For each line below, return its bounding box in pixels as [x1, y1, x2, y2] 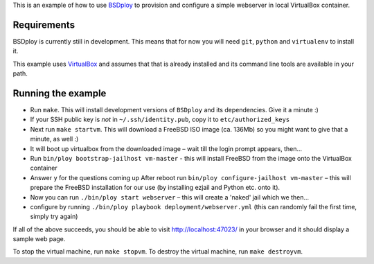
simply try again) [30, 212, 78, 221]
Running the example [12, 87, 107, 99]
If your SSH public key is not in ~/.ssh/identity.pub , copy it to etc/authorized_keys [30, 115, 290, 124]
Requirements [12, 19, 75, 30]
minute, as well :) [30, 135, 79, 143]
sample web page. [12, 235, 66, 243]
